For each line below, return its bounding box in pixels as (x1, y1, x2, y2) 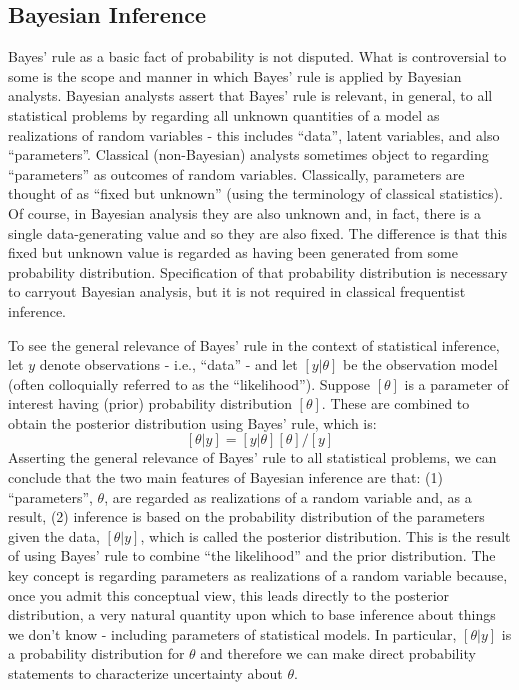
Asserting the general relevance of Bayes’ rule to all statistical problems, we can (8, 447, 497, 468)
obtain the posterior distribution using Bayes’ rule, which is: (8, 412, 377, 433)
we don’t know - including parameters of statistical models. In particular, (8, 623, 457, 644)
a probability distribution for (8, 643, 185, 664)
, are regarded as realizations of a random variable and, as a (104, 486, 472, 507)
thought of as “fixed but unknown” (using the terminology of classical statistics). (8, 183, 503, 204)
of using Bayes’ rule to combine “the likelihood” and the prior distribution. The (8, 545, 496, 566)
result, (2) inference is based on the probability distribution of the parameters (8, 506, 485, 527)
